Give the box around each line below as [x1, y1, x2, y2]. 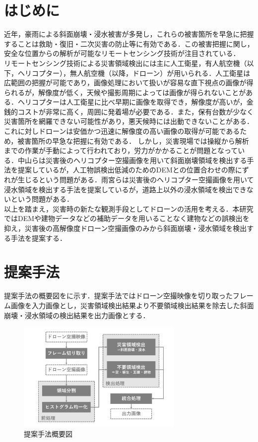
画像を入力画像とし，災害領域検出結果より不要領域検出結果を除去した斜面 [10, 300, 254, 310]
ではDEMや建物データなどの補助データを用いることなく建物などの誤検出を [4, 213, 250, 223]
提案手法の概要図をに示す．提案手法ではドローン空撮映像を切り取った [4, 290, 233, 301]
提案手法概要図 [24, 429, 72, 439]
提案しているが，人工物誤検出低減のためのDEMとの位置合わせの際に [17, 165, 242, 175]
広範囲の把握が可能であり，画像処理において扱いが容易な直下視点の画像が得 [4, 77, 254, 88]
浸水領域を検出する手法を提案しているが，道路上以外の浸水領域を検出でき [4, 184, 247, 194]
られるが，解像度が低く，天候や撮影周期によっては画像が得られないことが [4, 87, 246, 97]
